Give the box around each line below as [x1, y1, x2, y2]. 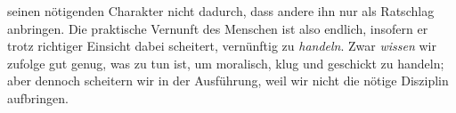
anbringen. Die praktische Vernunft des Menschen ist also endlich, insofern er [7, 19, 428, 37]
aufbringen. [7, 88, 69, 107]
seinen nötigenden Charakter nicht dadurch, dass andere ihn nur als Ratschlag [7, 2, 435, 20]
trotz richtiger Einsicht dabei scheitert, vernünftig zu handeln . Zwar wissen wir [7, 36, 436, 55]
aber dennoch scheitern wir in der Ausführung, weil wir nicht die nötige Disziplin [7, 71, 449, 90]
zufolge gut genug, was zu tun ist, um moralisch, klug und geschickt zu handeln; [7, 53, 444, 72]
